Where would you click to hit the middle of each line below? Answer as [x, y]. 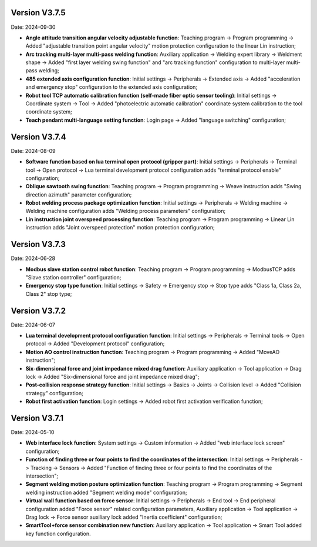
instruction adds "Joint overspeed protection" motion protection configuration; [120, 228]
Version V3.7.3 [38, 244]
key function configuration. [58, 533]
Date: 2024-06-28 [33, 258]
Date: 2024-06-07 [33, 325]
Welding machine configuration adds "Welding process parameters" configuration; [126, 211]
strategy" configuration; [54, 393]
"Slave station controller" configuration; [73, 277]
